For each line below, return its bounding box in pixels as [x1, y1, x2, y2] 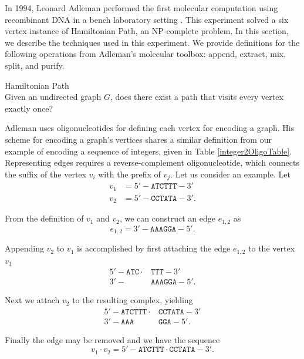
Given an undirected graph [5, 90, 102, 103]
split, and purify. [5, 59, 65, 71]
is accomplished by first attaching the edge [77, 242, 231, 254]
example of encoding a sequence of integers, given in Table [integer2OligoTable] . [5, 145, 292, 157]
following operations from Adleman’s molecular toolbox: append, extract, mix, [5, 48, 286, 60]
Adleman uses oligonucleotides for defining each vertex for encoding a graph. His [5, 122, 295, 134]
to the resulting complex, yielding [72, 294, 193, 306]
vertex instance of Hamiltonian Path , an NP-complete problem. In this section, [5, 25, 289, 37]
